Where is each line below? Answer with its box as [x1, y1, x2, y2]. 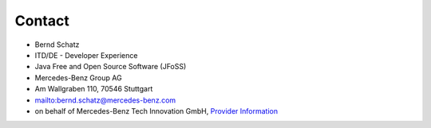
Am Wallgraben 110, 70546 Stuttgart [34, 84, 153, 94]
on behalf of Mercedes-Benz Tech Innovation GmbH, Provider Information [34, 106, 279, 115]
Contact [14, 12, 69, 29]
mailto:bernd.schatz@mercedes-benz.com [34, 95, 176, 105]
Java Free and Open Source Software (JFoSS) [34, 62, 187, 72]
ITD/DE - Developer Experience [34, 50, 138, 60]
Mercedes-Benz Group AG [34, 72, 123, 83]
